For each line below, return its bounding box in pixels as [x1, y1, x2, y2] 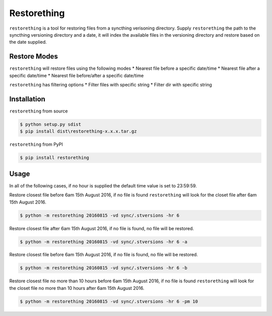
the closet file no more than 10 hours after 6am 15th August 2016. [9, 285, 145, 291]
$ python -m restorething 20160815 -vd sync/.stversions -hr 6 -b [20, 265, 187, 271]
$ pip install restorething [20, 155, 89, 161]
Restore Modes [9, 52, 58, 61]
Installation [9, 94, 45, 103]
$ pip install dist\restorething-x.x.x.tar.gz [20, 129, 137, 134]
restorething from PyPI [9, 141, 63, 148]
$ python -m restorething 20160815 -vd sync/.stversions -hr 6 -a [20, 239, 187, 245]
